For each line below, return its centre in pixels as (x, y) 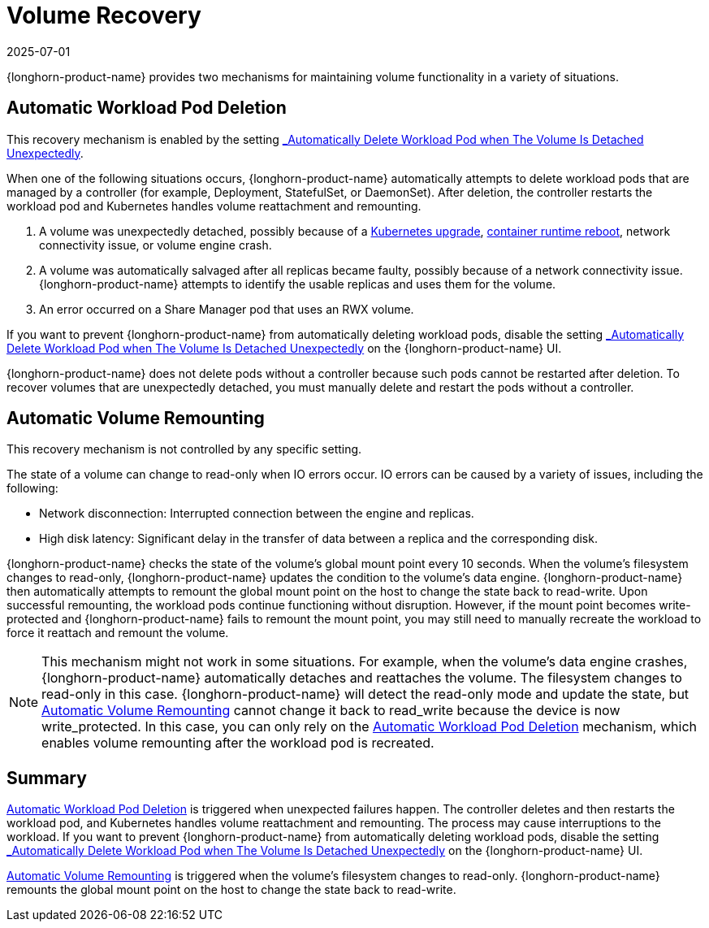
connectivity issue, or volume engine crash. (156, 245)
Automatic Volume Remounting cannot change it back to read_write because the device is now (331, 711)
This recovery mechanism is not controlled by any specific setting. (184, 449)
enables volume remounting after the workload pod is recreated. (238, 743)
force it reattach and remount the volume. (118, 633)
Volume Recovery (104, 15)
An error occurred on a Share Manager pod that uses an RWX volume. (227, 309)
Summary (47, 778)
